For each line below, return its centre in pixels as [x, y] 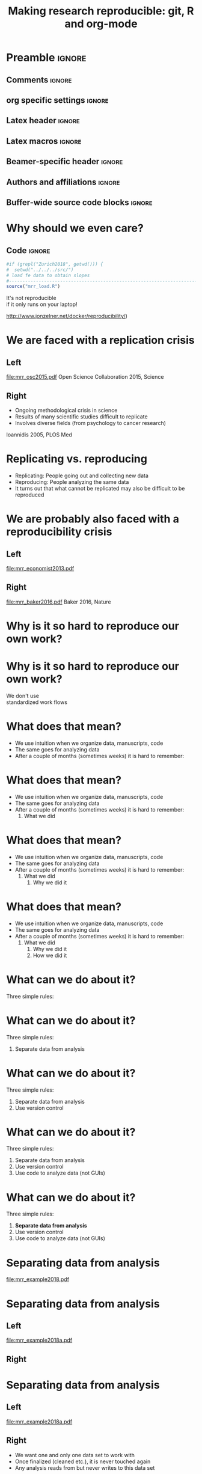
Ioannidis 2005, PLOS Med [39, 435]
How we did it [50, 955]
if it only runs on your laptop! [42, 304]
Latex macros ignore [44, 141]
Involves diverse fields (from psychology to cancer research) [90, 423]
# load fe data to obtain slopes [48, 275]
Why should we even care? [75, 228]
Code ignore [28, 250]
